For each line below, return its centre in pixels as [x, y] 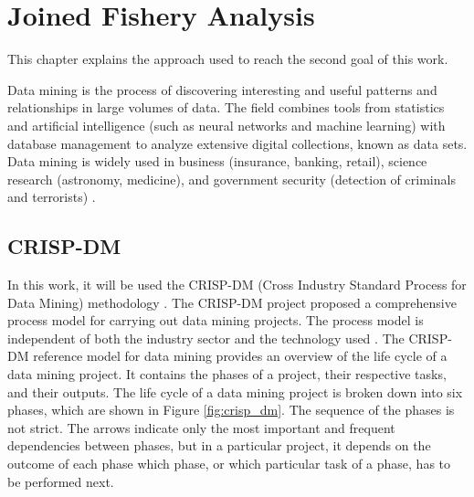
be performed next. [61, 481]
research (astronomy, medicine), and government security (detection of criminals [232, 179]
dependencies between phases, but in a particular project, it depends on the [219, 445]
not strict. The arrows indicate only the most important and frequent [201, 427]
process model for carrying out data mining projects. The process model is [216, 320]
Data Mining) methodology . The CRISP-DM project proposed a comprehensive [232, 302]
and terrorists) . [52, 197]
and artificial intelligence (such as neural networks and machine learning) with [226, 125]
